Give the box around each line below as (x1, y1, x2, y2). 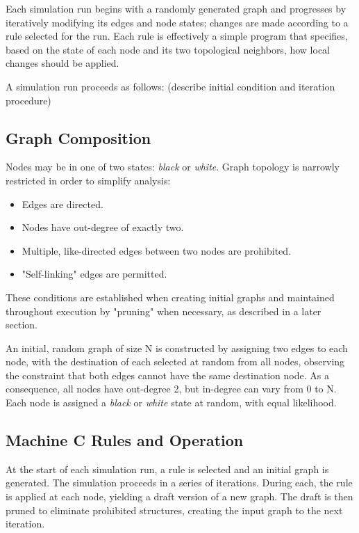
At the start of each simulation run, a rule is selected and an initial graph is (6, 461, 329, 476)
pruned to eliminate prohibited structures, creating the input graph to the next (6, 502, 343, 517)
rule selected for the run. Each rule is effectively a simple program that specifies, (6, 29, 348, 43)
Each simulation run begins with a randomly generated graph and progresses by (6, 1, 347, 15)
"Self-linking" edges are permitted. (22, 266, 167, 281)
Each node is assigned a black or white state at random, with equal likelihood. (6, 395, 337, 410)
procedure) (6, 93, 51, 107)
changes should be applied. (6, 56, 119, 70)
